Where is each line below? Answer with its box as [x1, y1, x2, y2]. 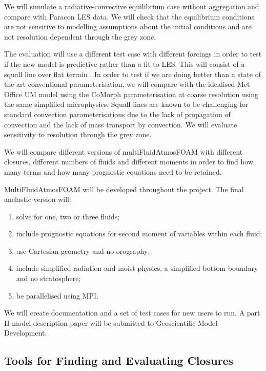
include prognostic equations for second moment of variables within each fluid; [16, 228, 262, 239]
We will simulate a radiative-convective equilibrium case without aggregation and [4, 1, 259, 11]
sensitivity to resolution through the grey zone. [4, 129, 152, 140]
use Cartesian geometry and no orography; [16, 245, 150, 256]
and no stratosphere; [16, 273, 81, 284]
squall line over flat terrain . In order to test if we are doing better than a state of [4, 68, 261, 79]
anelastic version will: [4, 194, 71, 205]
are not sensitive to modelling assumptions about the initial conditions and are [4, 21, 252, 32]
